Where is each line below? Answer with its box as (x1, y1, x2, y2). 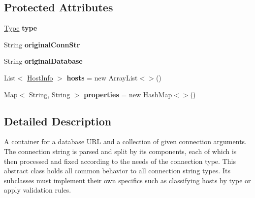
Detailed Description (4, 113, 112, 128)
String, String (29, 89, 70, 99)
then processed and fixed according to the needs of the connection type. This (4, 156, 236, 166)
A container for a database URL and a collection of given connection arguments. (4, 136, 247, 147)
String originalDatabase (4, 56, 83, 66)
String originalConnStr (4, 39, 80, 49)
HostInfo (27, 72, 53, 82)
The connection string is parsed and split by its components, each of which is (4, 146, 237, 156)
